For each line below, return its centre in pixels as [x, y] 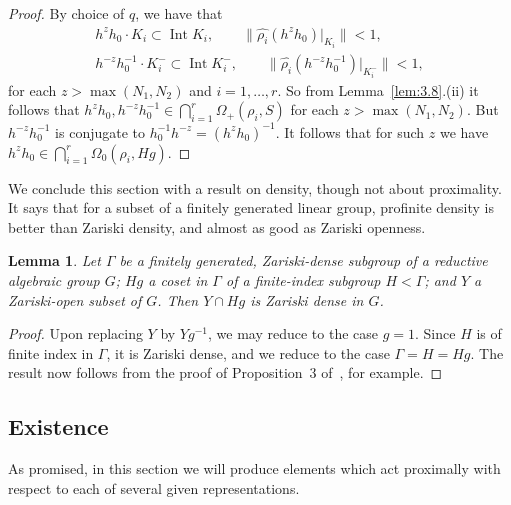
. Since [435, 333]
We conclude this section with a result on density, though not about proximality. [255, 187]
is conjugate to [100, 131]
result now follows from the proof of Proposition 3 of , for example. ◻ [225, 372]
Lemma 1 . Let [54, 260]
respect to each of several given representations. [154, 487]
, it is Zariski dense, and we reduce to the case [248, 352]
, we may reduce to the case [293, 333]
